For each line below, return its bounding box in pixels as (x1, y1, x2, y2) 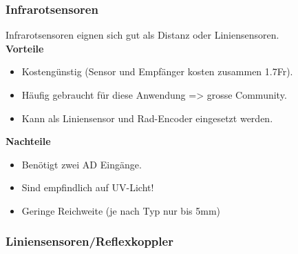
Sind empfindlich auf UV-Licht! (21, 180, 154, 195)
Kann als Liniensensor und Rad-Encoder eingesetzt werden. (21, 110, 273, 125)
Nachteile (6, 134, 51, 148)
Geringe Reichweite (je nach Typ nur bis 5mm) (21, 203, 220, 217)
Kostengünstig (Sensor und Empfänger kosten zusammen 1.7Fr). (21, 64, 293, 79)
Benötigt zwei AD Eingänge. (21, 157, 142, 171)
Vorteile (6, 41, 44, 55)
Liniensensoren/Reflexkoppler (6, 233, 173, 250)
